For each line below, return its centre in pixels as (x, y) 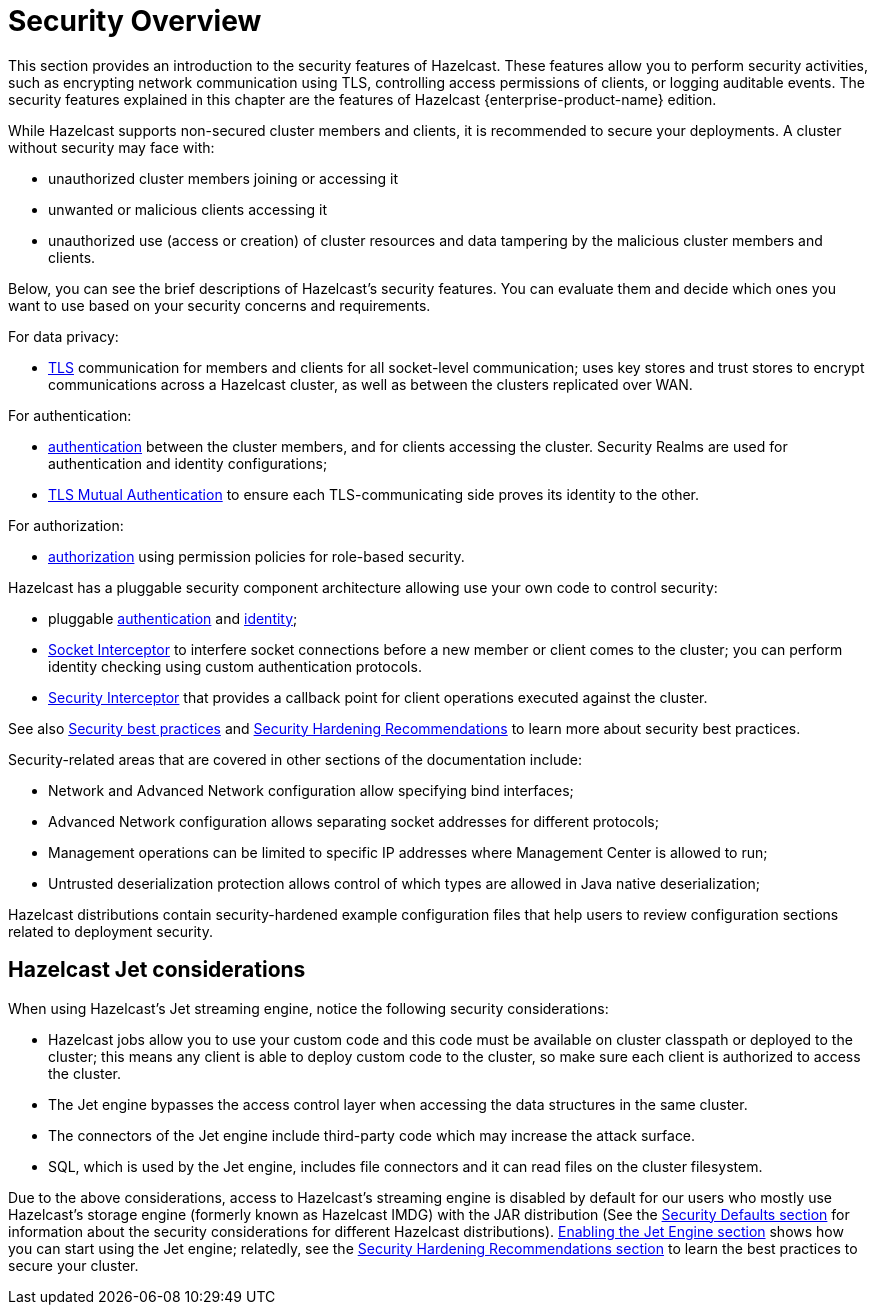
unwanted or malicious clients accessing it (188, 209)
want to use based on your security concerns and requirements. (219, 305)
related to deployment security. (111, 931)
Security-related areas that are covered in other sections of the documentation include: (295, 759)
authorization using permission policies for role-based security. (256, 556)
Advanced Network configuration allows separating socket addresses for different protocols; (353, 821)
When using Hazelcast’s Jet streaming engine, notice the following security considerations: (308, 1008)
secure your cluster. (73, 1265)
